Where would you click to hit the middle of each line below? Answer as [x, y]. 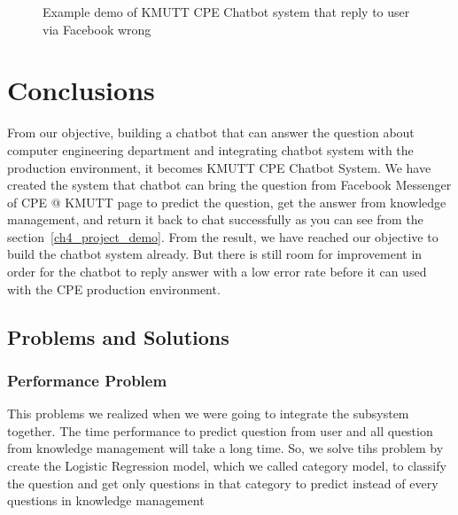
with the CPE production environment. [114, 289]
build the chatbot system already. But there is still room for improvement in [215, 254]
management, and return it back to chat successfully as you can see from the [215, 219]
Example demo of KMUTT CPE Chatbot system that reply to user [226, 12]
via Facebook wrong [97, 29]
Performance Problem [87, 380]
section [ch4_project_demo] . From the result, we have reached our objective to [223, 236]
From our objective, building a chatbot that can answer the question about [211, 133]
